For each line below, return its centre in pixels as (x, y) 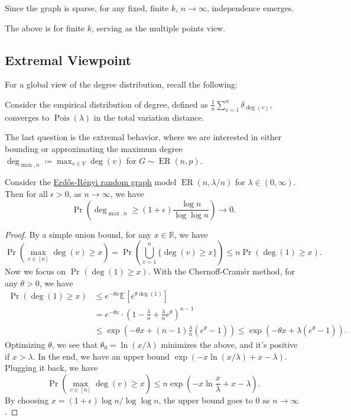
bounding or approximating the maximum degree (94, 148)
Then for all (26, 193)
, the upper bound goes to (206, 400)
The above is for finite (45, 28)
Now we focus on (35, 271)
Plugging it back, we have (51, 368)
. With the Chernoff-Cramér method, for (221, 271)
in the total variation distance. (149, 117)
